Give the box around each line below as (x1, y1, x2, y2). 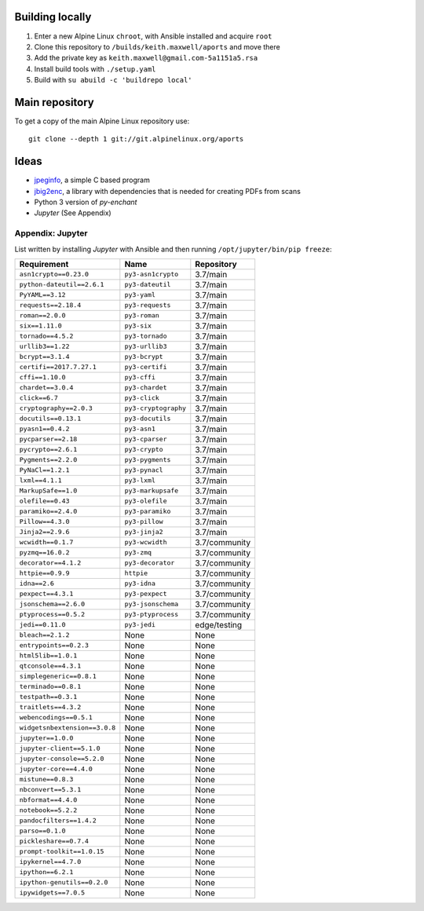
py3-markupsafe (124, 487, 179, 495)
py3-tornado (124, 332, 167, 341)
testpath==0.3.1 (19, 693, 78, 701)
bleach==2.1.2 (19, 631, 70, 639)
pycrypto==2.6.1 (19, 445, 78, 454)
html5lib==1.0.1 (19, 652, 78, 660)
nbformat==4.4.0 (19, 796, 78, 804)
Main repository (14, 95, 94, 109)
